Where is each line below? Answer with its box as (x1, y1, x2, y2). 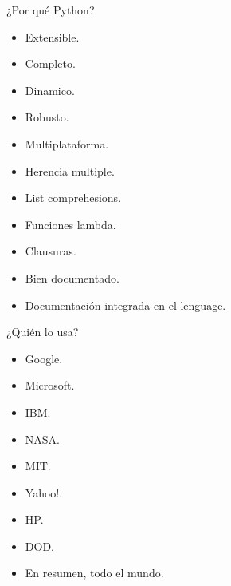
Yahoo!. (25, 484, 63, 501)
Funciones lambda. (25, 216, 116, 232)
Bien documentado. (25, 269, 119, 286)
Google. (25, 350, 63, 366)
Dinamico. (25, 81, 75, 98)
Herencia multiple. (25, 162, 115, 179)
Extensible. (25, 28, 80, 45)
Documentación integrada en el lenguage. (25, 296, 226, 313)
